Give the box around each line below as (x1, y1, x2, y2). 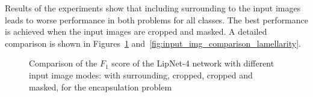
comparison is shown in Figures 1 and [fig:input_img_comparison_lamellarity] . (5, 37, 301, 49)
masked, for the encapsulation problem (29, 80, 172, 93)
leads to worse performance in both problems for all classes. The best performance (5, 13, 308, 26)
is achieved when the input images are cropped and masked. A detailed (5, 25, 267, 38)
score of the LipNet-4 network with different (111, 57, 274, 69)
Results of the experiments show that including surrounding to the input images (5, 2, 301, 14)
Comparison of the (29, 57, 98, 69)
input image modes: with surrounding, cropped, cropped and (29, 68, 253, 81)
